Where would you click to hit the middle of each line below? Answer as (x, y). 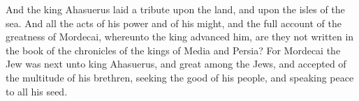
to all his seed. (37, 91)
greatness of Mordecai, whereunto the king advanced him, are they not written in (180, 37)
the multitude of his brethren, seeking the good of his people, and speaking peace (180, 77)
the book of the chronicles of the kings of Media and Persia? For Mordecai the (173, 50)
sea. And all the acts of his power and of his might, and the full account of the (174, 23)
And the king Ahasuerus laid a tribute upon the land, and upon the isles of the (175, 9)
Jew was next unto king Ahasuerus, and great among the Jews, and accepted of (176, 64)
